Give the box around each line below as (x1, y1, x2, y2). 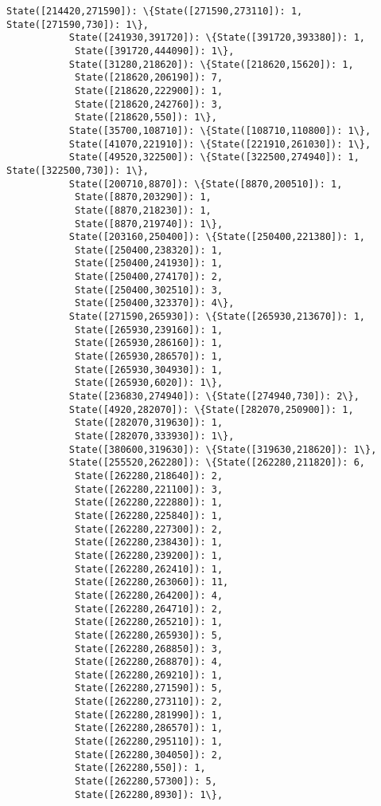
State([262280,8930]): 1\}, (74, 788, 224, 800)
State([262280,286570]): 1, (74, 722, 224, 734)
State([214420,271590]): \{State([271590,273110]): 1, (6, 6, 303, 17)
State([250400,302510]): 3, (74, 284, 224, 296)
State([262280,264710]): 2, (74, 603, 224, 615)
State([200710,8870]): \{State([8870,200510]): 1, (68, 178, 343, 190)
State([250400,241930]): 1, (74, 258, 224, 269)
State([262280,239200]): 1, (74, 549, 224, 561)
